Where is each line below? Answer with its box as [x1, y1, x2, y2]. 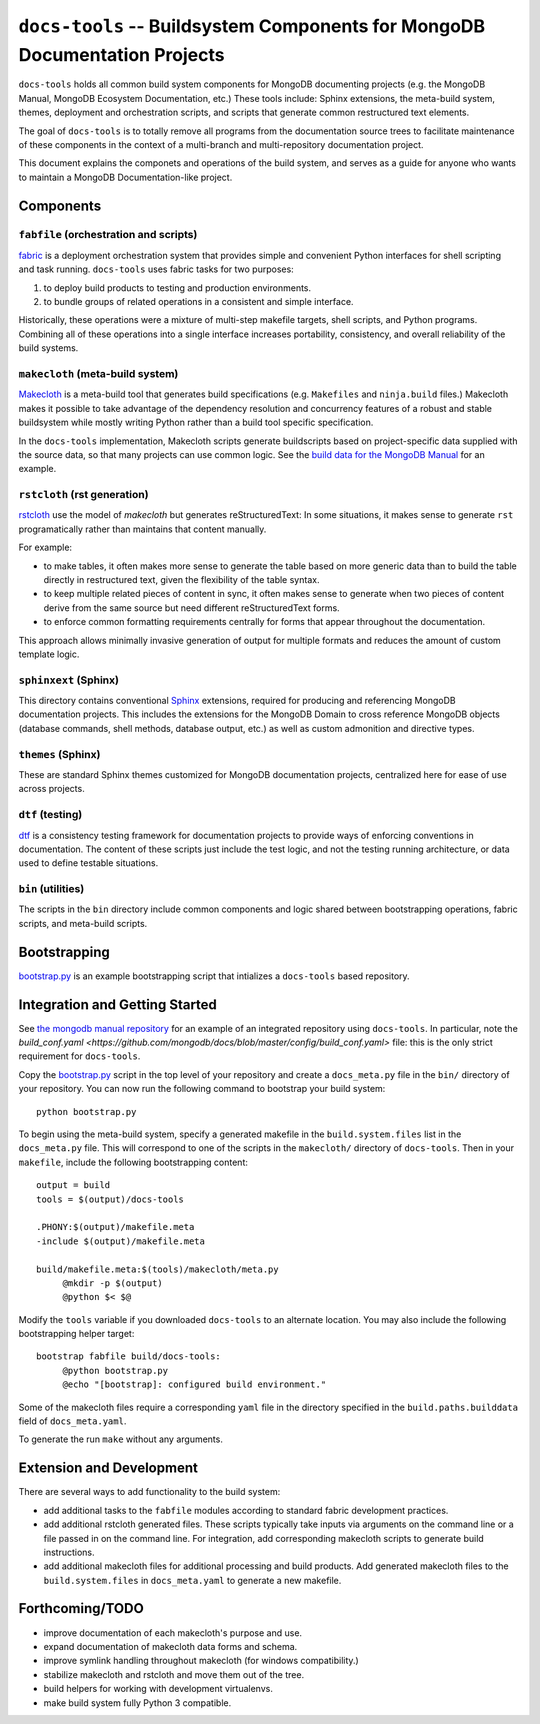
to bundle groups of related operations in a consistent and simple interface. [43, 296, 354, 308]
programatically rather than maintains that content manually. [18, 523, 267, 535]
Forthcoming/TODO [18, 1600, 144, 1617]
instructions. [43, 1546, 95, 1558]
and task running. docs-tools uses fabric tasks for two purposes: [18, 263, 294, 275]
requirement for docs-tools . [18, 1050, 141, 1062]
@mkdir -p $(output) [62, 1277, 164, 1289]
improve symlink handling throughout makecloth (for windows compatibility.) [43, 1655, 359, 1667]
